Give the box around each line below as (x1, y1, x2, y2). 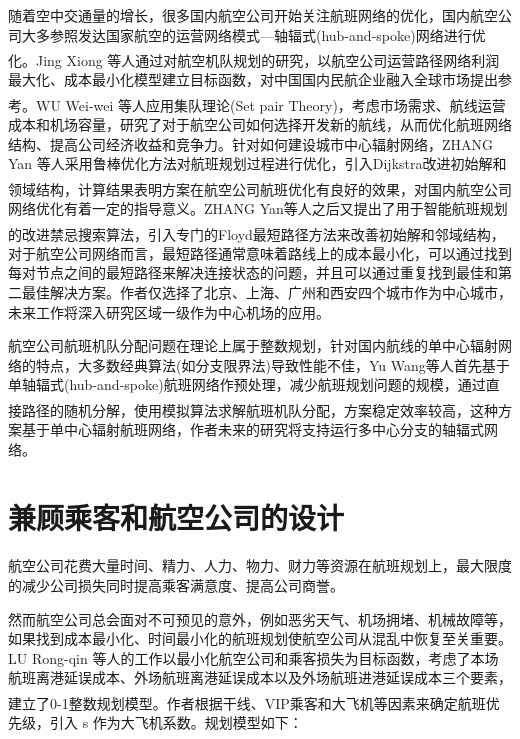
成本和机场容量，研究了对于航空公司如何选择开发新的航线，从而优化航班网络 (8, 114, 512, 135)
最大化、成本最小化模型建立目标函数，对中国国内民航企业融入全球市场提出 (8, 69, 498, 90)
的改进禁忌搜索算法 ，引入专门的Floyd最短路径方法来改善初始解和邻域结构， (8, 223, 505, 244)
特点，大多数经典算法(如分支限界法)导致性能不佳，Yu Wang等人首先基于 (35, 354, 510, 375)
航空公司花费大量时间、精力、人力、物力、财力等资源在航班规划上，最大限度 (8, 555, 512, 576)
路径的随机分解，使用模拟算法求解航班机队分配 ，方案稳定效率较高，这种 (21, 399, 498, 420)
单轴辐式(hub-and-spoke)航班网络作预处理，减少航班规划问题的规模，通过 (8, 374, 486, 395)
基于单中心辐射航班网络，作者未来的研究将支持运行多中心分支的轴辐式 (21, 419, 484, 440)
